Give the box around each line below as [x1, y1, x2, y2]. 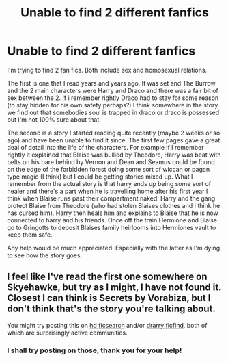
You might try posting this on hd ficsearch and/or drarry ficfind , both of [7, 321, 208, 329]
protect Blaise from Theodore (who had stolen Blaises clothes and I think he [7, 201, 220, 209]
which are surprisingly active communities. [7, 328, 128, 337]
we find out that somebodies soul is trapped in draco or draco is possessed [7, 108, 220, 116]
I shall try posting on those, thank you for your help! [7, 346, 182, 355]
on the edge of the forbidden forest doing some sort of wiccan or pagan [7, 165, 210, 173]
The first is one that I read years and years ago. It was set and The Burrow [7, 79, 216, 87]
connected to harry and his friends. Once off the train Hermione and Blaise [7, 216, 217, 224]
